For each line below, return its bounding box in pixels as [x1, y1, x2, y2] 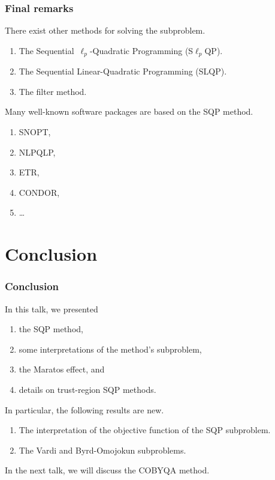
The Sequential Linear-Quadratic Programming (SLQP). [19, 65, 227, 77]
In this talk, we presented [5, 302, 98, 315]
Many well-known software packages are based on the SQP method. [5, 105, 253, 118]
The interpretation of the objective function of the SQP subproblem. [19, 424, 271, 436]
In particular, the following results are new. [5, 403, 164, 416]
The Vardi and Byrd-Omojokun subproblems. [19, 443, 186, 456]
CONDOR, [19, 186, 60, 198]
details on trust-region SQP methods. [19, 383, 156, 395]
